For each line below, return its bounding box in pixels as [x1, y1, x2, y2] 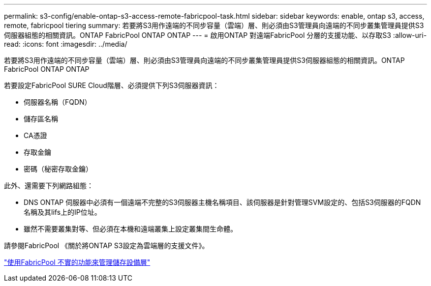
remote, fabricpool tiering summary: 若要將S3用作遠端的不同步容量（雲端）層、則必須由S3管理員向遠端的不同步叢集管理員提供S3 [4, 21, 424, 29]
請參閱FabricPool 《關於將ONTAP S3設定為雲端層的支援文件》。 [4, 241, 209, 250]
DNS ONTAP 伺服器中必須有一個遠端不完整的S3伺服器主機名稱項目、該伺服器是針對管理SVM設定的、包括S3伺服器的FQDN [24, 198, 421, 206]
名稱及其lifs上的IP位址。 [24, 208, 101, 216]
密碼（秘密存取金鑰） [24, 165, 92, 173]
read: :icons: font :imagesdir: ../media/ [4, 40, 127, 48]
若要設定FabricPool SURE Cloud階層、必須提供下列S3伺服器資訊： [4, 81, 219, 89]
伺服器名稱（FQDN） [24, 98, 92, 106]
